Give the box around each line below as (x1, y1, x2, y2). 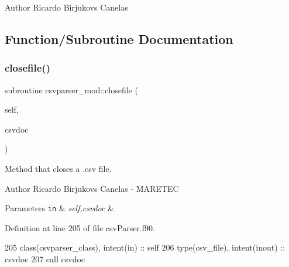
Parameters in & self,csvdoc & (5, 202, 114, 214)
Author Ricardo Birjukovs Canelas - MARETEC (5, 182, 179, 194)
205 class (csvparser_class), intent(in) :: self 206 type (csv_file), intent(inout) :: (5, 241, 285, 254)
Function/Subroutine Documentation (5, 29, 233, 48)
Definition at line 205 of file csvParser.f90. (5, 221, 155, 234)
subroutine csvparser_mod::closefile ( (5, 83, 138, 96)
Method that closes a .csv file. (5, 162, 112, 174)
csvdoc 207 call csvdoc (5, 253, 85, 265)
